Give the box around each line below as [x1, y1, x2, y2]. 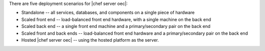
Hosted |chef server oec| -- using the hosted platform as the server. [21, 37, 159, 43]
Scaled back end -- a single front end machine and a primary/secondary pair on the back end [21, 24, 211, 29]
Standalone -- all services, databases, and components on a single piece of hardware [21, 10, 195, 16]
